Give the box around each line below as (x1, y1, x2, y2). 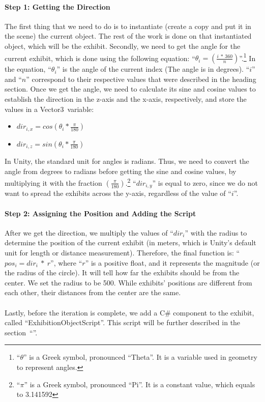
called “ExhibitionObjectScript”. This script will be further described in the (5, 317, 241, 328)
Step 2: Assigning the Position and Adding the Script (5, 208, 196, 218)
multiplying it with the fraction (5, 177, 102, 188)
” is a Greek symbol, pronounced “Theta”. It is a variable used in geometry (23, 352, 257, 362)
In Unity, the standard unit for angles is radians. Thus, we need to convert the (5, 156, 249, 166)
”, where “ (50, 257, 82, 268)
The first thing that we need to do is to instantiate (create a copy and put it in (5, 20, 251, 31)
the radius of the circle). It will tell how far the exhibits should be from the (5, 267, 240, 278)
